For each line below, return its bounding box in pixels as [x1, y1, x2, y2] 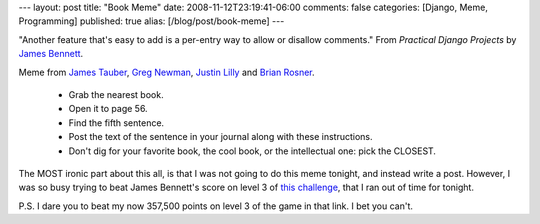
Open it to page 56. [68, 103, 149, 115]
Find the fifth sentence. [68, 116, 165, 129]
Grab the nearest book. [68, 88, 164, 100]
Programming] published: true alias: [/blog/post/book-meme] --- [18, 15, 285, 27]
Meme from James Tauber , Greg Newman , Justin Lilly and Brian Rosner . [18, 66, 315, 78]
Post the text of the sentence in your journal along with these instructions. [68, 131, 374, 143]
